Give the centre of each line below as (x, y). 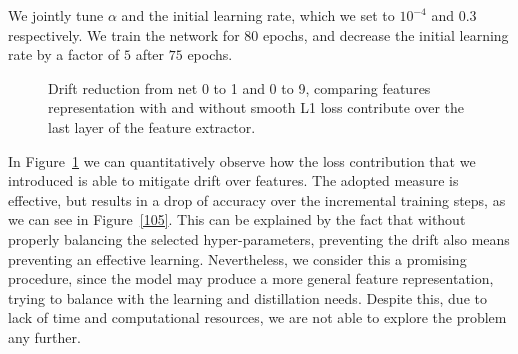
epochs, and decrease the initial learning (385, 34)
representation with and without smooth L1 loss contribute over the (256, 107)
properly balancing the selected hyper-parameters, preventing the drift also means (259, 238)
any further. (44, 336)
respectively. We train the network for (124, 34)
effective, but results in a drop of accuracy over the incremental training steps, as (257, 199)
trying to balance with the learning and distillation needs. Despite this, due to (247, 297)
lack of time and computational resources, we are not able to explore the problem (257, 317)
